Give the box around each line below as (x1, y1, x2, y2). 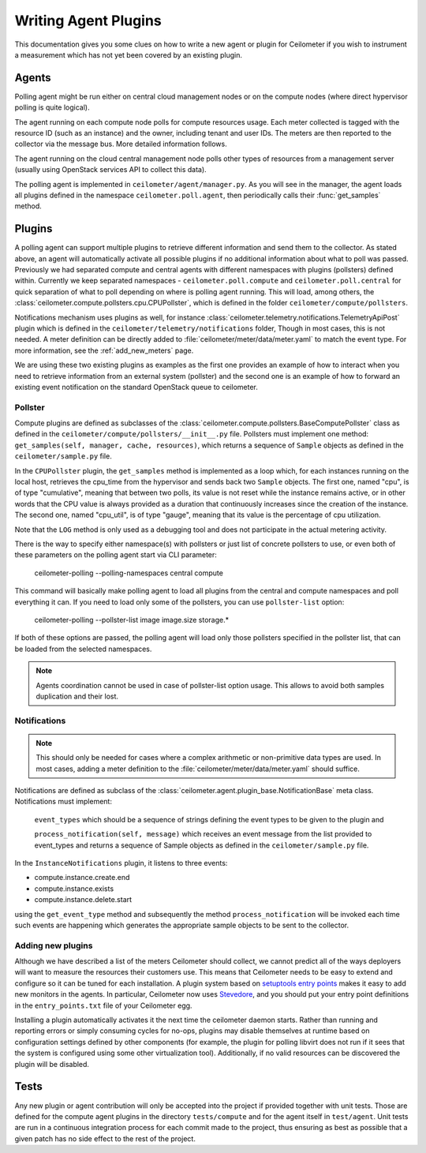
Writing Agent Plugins (14, 12, 162, 29)
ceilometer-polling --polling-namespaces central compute (34, 568, 224, 578)
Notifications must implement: (14, 797, 112, 807)
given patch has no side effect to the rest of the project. (14, 1133, 196, 1144)
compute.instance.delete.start (34, 895, 133, 904)
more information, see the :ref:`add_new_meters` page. (14, 346, 194, 355)
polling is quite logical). (14, 103, 90, 112)
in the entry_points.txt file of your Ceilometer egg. (14, 1001, 192, 1010)
